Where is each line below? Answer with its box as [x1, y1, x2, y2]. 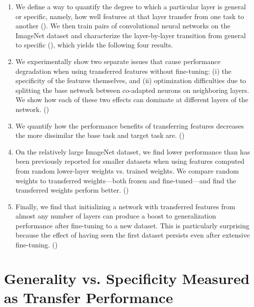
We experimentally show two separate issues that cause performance [15, 56, 221, 66]
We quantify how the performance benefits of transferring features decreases [15, 120, 244, 131]
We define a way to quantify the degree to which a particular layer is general [15, 1, 246, 11]
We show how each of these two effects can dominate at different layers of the [15, 94, 249, 105]
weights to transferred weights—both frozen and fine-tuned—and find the [15, 175, 236, 185]
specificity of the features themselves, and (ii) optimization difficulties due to [15, 75, 246, 86]
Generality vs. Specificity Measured [4, 268, 250, 288]
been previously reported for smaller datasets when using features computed [15, 156, 245, 166]
